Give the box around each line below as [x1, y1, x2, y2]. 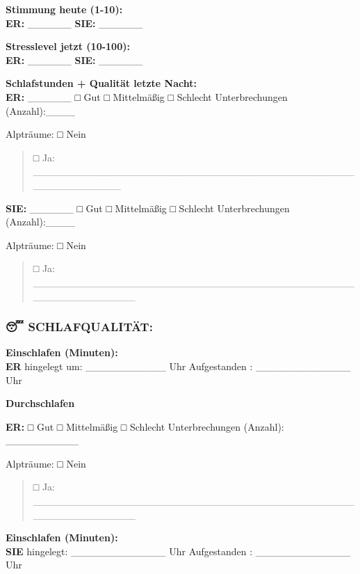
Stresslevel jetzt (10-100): [6, 39, 130, 54]
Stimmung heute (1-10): [6, 2, 123, 16]
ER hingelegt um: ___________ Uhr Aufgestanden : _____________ [6, 358, 351, 373]
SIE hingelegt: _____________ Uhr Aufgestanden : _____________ [6, 543, 351, 558]
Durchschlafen [6, 396, 75, 410]
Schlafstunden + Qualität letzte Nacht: [6, 76, 197, 90]
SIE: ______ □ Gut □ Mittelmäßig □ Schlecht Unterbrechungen [6, 200, 290, 215]
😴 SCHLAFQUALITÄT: [6, 318, 153, 335]
